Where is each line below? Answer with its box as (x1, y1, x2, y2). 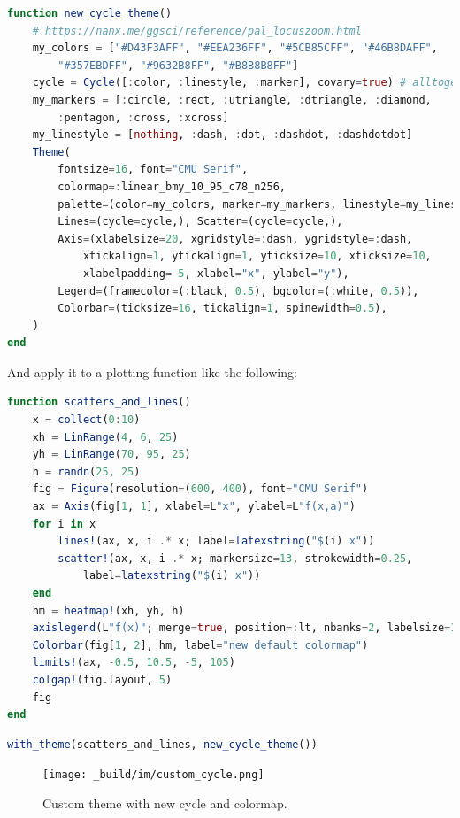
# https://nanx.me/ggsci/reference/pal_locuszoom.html (32, 24, 362, 37)
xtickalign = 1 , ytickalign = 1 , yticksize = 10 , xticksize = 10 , (82, 250, 432, 263)
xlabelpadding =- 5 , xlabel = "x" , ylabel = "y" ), (82, 266, 349, 280)
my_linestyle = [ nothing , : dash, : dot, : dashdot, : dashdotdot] (32, 128, 413, 142)
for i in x (32, 517, 96, 530)
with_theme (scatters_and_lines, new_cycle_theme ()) (7, 737, 318, 751)
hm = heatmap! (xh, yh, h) (32, 604, 185, 617)
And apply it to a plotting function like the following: (7, 362, 297, 381)
